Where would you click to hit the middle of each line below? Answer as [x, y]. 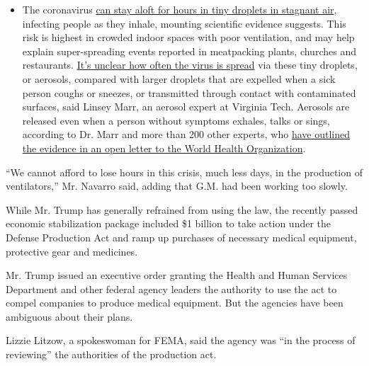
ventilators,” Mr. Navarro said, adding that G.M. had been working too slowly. [177, 186]
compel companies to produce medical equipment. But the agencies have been [175, 303]
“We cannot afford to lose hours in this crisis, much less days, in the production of [184, 172]
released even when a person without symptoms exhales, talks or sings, [176, 120]
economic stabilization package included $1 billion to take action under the [169, 223]
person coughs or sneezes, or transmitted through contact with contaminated [189, 92]
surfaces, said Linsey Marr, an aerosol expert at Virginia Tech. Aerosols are [186, 107]
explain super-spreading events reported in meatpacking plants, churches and [189, 51]
